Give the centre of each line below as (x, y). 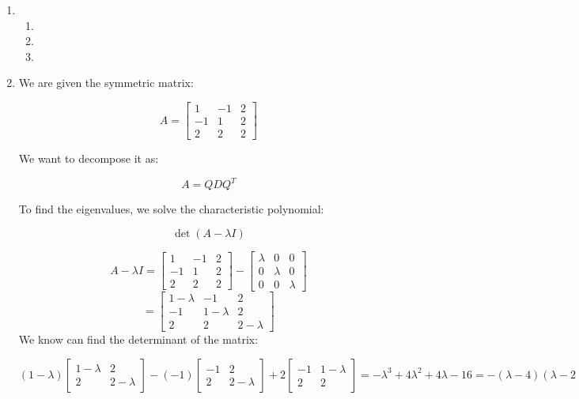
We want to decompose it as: (89, 158)
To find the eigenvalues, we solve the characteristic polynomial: (171, 209)
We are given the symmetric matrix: (106, 83)
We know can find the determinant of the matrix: (138, 339)
